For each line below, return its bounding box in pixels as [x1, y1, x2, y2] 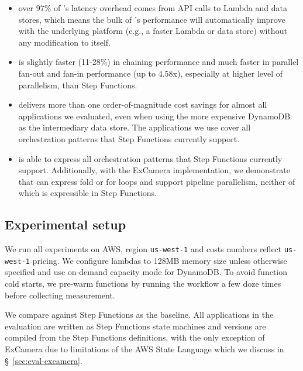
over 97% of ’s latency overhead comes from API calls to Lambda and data [18, 2, 287, 13]
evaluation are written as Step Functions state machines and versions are [5, 320, 266, 332]
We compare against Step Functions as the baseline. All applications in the [5, 308, 274, 321]
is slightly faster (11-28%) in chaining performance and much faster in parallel [18, 56, 299, 68]
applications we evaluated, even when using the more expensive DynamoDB [18, 109, 291, 122]
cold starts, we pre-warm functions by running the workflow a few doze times [5, 277, 281, 290]
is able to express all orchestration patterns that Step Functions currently [18, 152, 283, 164]
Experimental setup [5, 215, 126, 233]
